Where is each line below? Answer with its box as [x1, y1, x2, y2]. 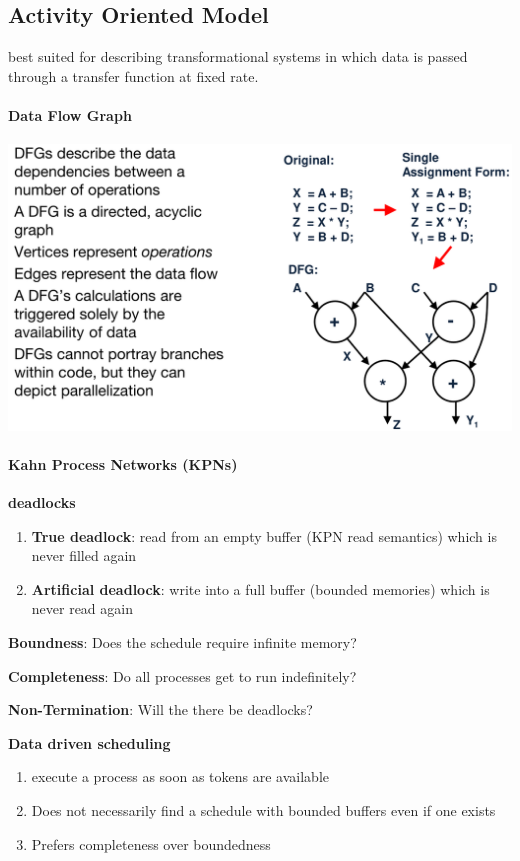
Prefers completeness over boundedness [31, 833, 271, 854]
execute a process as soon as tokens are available [31, 766, 329, 787]
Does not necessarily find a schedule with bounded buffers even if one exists [31, 799, 496, 820]
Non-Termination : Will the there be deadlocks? [8, 699, 313, 720]
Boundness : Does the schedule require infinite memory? [8, 632, 357, 652]
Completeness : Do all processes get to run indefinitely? [8, 665, 357, 686]
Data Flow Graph [8, 104, 132, 125]
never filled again [31, 545, 137, 566]
